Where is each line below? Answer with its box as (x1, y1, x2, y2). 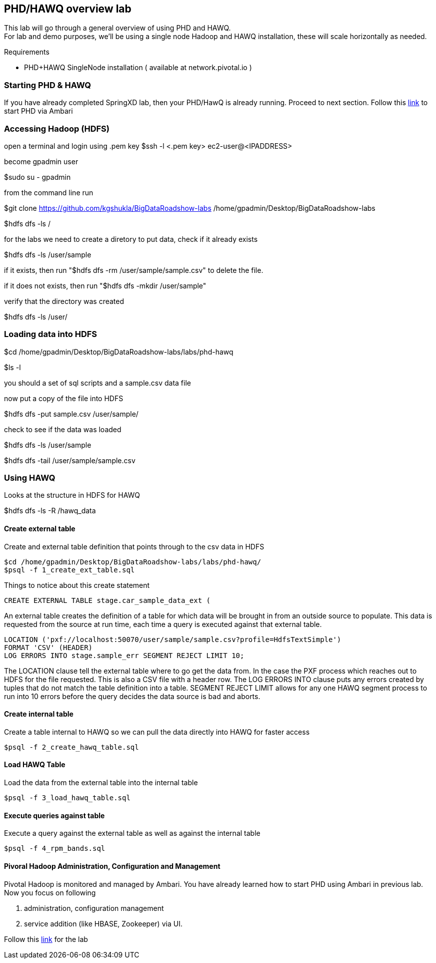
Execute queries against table (4, 811, 105, 820)
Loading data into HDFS (4, 329, 97, 340)
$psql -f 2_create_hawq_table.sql (4, 743, 139, 751)
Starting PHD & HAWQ (4, 80, 91, 90)
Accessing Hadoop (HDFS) (4, 123, 109, 134)
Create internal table (4, 710, 73, 719)
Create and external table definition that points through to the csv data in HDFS (4, 542, 264, 551)
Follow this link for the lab (4, 934, 88, 943)
